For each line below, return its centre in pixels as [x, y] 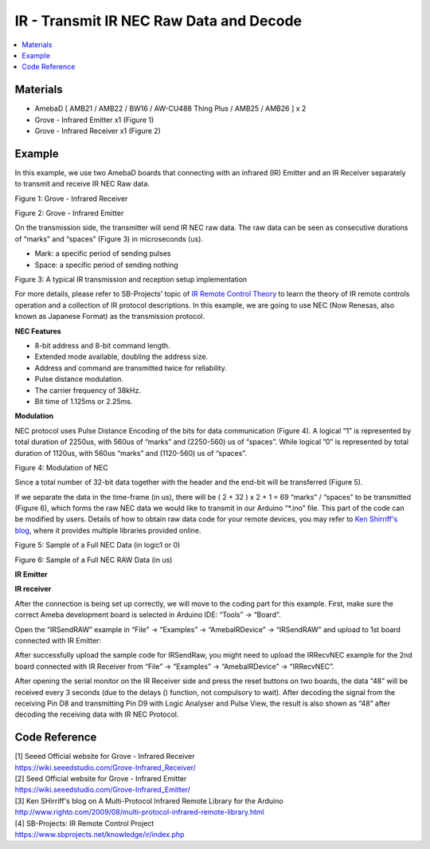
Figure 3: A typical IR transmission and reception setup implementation [131, 280]
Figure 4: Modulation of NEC [62, 467]
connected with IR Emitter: [58, 640]
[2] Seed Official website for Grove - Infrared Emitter [101, 779]
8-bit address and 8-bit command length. [102, 346]
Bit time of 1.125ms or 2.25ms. [84, 401]
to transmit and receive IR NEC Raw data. [82, 184]
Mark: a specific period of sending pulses [103, 254]
